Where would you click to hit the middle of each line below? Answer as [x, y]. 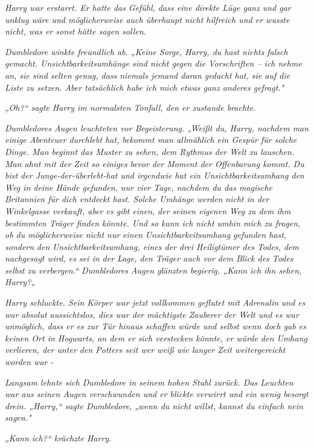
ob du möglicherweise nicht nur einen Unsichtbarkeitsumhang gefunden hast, [146, 235]
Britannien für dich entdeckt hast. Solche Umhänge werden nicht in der [137, 199]
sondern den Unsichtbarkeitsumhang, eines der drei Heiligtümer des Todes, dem [152, 246]
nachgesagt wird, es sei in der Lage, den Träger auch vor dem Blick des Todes [149, 258]
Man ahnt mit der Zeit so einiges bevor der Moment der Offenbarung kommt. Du [155, 163]
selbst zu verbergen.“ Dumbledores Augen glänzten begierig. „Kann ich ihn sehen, [153, 270]
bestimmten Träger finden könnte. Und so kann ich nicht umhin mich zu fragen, [153, 222]
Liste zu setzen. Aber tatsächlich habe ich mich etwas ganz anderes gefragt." [145, 87]
